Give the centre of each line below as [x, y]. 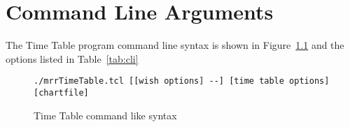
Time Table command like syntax [105, 115]
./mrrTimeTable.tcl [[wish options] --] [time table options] [182, 81]
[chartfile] [61, 92]
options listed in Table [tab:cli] [72, 58]
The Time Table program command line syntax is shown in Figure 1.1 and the [175, 45]
